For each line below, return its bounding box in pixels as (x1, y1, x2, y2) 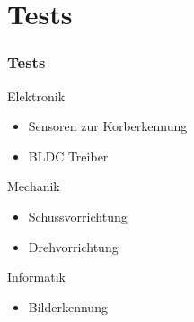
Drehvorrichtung (28, 237, 119, 256)
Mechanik (7, 177, 60, 196)
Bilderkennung (28, 297, 108, 316)
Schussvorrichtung (28, 206, 128, 225)
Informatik (7, 267, 66, 286)
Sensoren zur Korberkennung (28, 117, 188, 135)
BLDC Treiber (28, 146, 109, 165)
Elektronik (7, 86, 66, 105)
